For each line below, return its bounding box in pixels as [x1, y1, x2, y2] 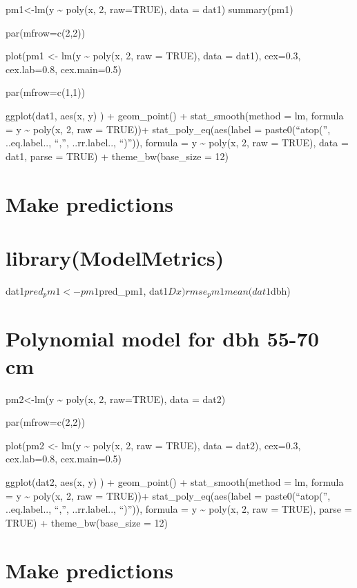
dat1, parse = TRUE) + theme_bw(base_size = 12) [6, 148, 229, 163]
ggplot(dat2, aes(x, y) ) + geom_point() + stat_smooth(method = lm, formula [6, 474, 344, 489]
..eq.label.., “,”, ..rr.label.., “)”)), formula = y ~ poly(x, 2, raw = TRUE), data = [6, 135, 349, 150]
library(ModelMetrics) [6, 243, 224, 271]
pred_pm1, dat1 [99, 283, 168, 297]
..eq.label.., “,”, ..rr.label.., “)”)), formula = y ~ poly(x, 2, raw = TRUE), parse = [6, 502, 352, 516]
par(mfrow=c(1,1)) [6, 85, 86, 99]
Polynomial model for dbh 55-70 [6, 324, 319, 353]
